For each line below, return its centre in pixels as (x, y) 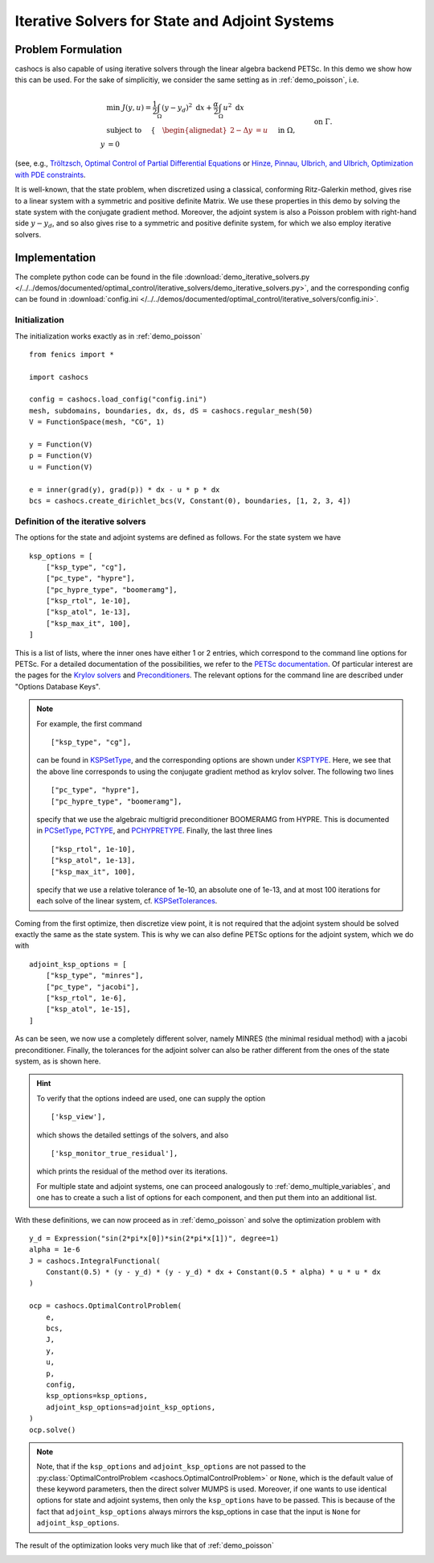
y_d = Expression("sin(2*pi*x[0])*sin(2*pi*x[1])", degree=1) (154, 1238)
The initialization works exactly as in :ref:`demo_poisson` (108, 336)
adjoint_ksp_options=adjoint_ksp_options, (131, 1407)
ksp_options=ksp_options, (97, 1396)
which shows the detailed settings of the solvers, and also (133, 1135)
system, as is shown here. (58, 1061)
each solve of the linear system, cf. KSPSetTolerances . (127, 901)
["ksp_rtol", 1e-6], (86, 998)
